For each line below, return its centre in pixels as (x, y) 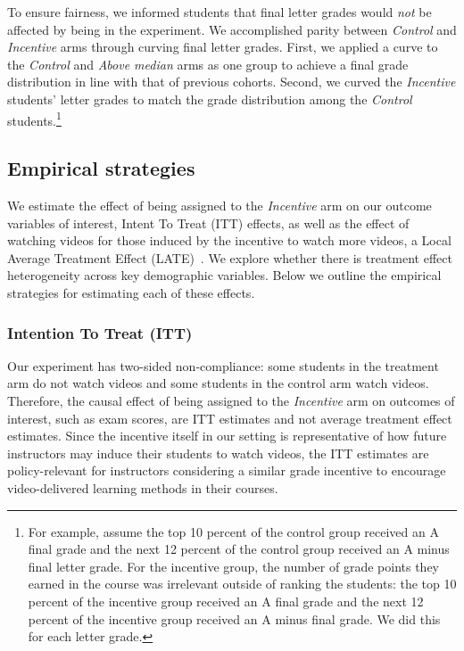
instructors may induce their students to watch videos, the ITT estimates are (218, 453)
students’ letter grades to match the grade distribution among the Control (210, 99)
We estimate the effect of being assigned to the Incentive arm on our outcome (220, 206)
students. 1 (34, 119)
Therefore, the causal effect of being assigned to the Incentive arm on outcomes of (231, 400)
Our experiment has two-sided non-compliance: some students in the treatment (223, 365)
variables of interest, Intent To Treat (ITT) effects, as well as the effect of (208, 222)
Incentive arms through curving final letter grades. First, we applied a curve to (223, 47)
